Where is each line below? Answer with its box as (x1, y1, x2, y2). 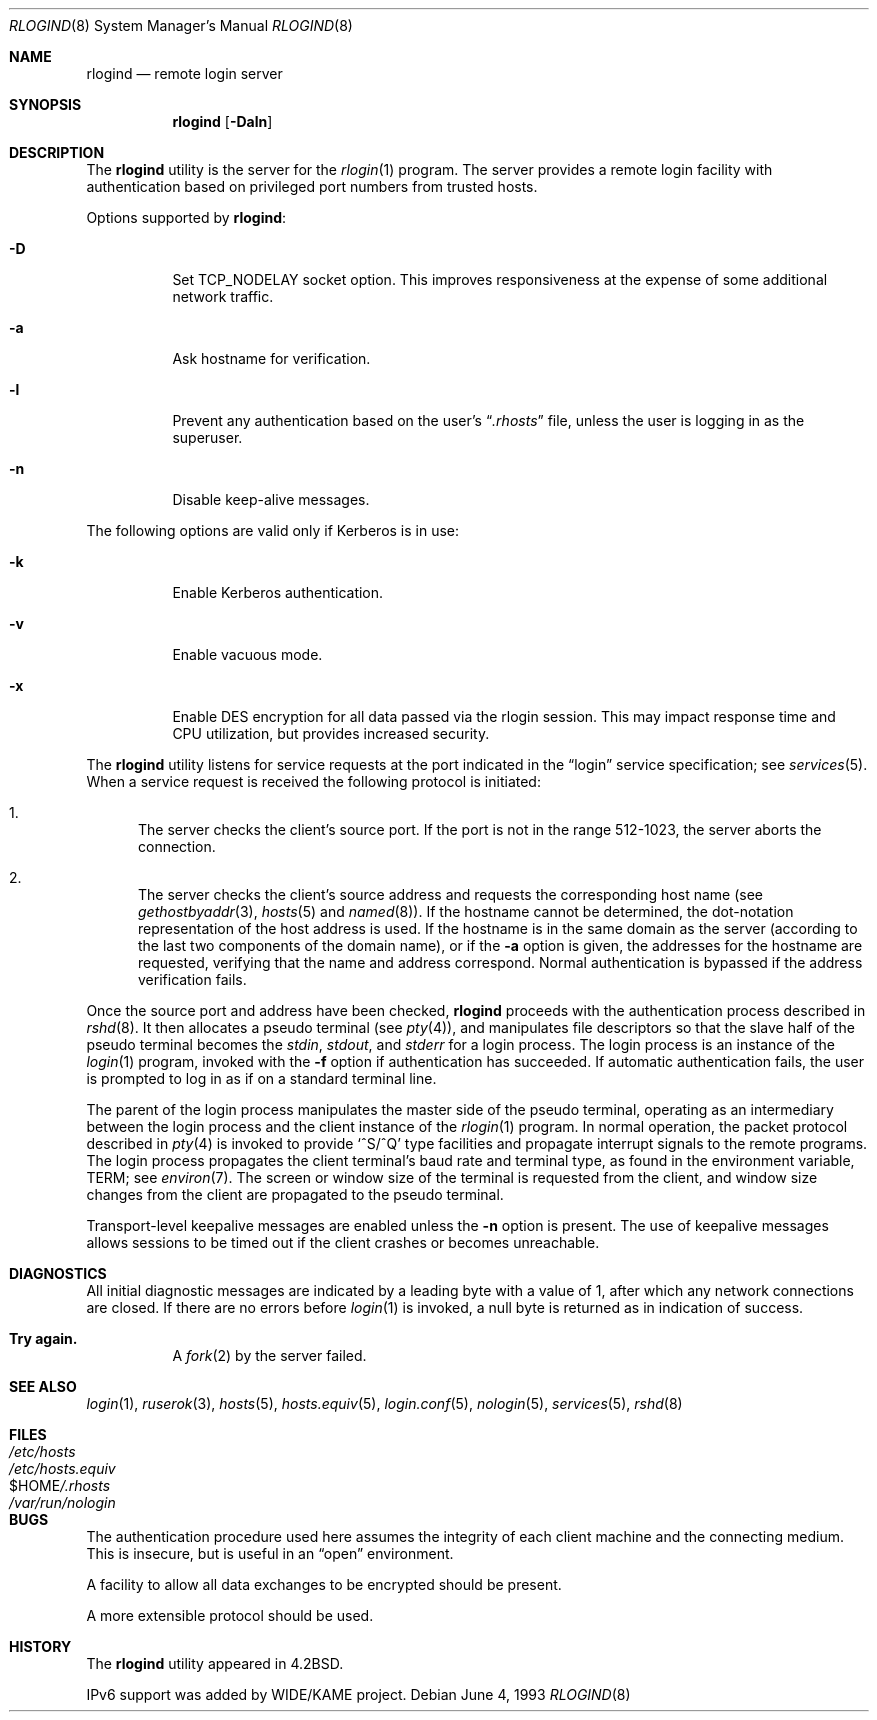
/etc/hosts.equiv (9, 1460, 116, 1477)
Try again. (9, 1330, 78, 1347)
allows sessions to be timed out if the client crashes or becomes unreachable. (86, 1234, 600, 1251)
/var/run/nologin (9, 1494, 116, 1511)
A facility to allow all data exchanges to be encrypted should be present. (86, 1576, 562, 1593)
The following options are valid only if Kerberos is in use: (86, 522, 460, 539)
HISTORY (9, 1638, 72, 1655)
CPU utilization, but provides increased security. (172, 725, 490, 742)
